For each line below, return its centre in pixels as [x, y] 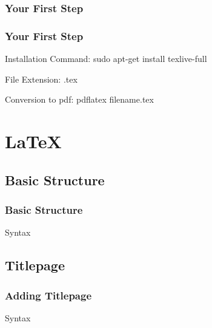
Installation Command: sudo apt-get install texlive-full [106, 59]
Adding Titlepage [48, 295]
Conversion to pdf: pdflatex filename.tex [79, 99]
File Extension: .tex [41, 79]
